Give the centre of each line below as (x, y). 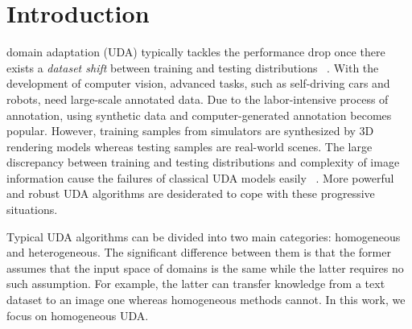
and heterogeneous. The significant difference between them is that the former (199, 252)
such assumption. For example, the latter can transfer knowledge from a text (196, 284)
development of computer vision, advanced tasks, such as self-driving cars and (198, 83)
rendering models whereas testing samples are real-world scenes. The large (190, 146)
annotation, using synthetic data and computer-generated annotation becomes (199, 115)
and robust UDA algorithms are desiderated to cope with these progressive (191, 193)
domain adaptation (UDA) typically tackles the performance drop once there (196, 52)
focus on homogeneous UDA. (78, 315)
